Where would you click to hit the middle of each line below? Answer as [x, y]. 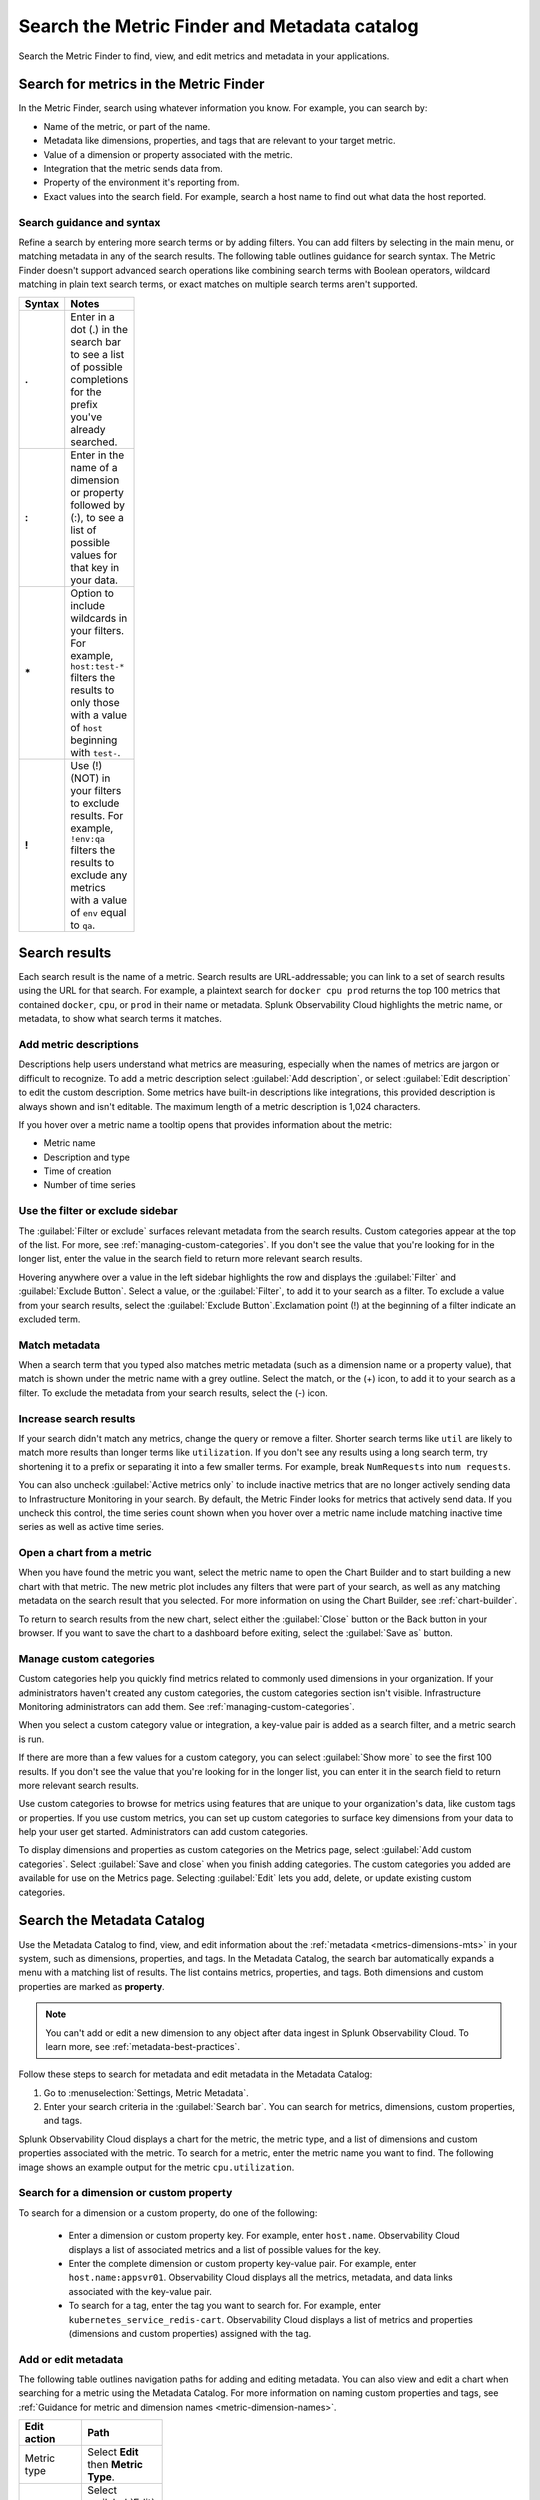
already [88, 429]
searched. [94, 442]
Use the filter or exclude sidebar [98, 1211]
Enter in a [92, 317]
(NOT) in [90, 778]
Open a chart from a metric [85, 1553]
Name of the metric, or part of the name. [127, 126]
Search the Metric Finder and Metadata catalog [218, 26]
